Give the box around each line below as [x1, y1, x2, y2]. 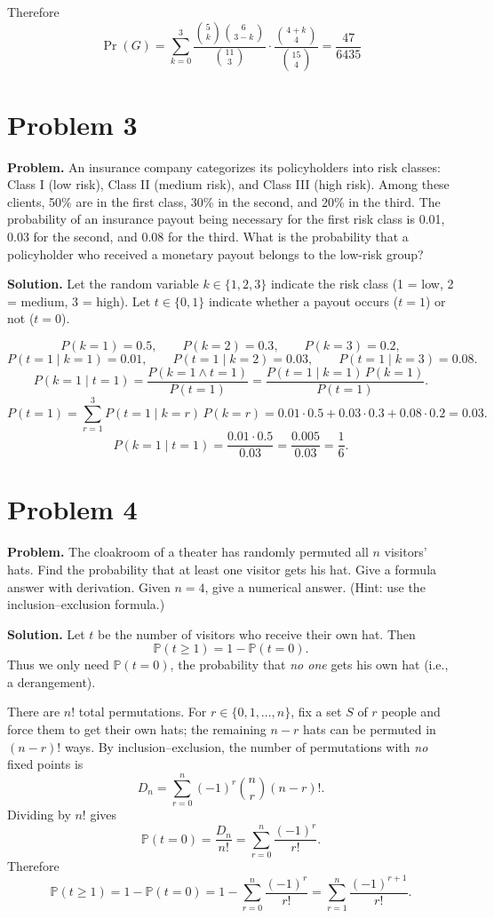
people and [381, 702, 441, 721]
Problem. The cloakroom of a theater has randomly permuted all [7, 542, 369, 561]
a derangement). [7, 672, 96, 691]
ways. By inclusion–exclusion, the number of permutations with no [64, 737, 428, 756]
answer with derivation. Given [7, 577, 171, 596]
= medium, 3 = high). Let [7, 291, 151, 310]
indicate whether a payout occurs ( [208, 291, 399, 310]
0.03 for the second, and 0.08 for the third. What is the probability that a [7, 226, 409, 245]
